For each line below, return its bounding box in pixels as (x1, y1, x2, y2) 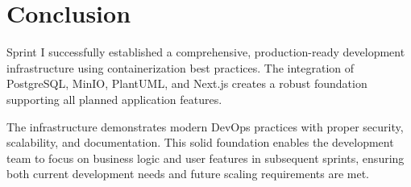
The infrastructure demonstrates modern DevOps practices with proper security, (6, 118, 404, 135)
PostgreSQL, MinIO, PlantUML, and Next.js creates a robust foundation (6, 75, 367, 92)
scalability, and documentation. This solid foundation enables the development (6, 134, 394, 151)
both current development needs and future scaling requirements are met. (6, 165, 370, 182)
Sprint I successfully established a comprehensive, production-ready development (6, 44, 405, 60)
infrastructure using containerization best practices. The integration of (6, 59, 355, 76)
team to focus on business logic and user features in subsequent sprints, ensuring (6, 149, 405, 166)
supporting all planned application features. (6, 90, 222, 107)
